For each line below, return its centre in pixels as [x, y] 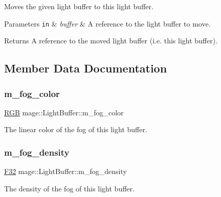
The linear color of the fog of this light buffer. [76, 129]
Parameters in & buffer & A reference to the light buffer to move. [107, 23]
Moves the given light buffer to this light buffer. [79, 6]
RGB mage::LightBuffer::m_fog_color [64, 112]
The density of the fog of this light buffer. [69, 188]
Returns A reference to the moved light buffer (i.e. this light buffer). [111, 41]
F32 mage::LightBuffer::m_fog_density [65, 171]
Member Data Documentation [86, 68]
